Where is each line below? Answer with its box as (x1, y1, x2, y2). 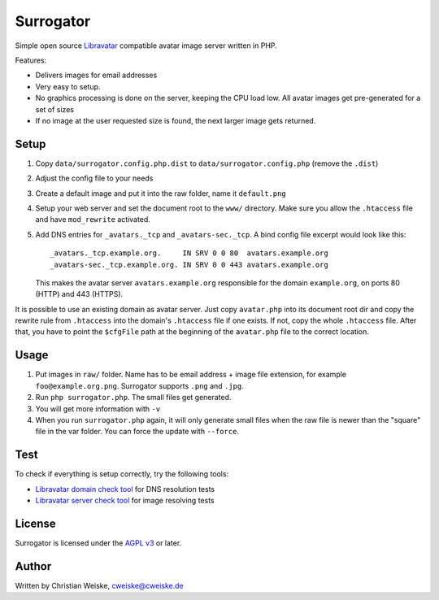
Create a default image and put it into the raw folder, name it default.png (35, 188, 286, 198)
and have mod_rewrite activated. (35, 215, 150, 224)
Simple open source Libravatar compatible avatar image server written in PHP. (15, 41, 278, 50)
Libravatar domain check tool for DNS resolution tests (35, 484, 215, 493)
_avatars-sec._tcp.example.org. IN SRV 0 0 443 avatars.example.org (50, 260, 328, 269)
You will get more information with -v (35, 403, 161, 414)
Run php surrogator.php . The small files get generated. (35, 393, 232, 402)
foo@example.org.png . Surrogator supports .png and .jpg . (35, 380, 244, 390)
